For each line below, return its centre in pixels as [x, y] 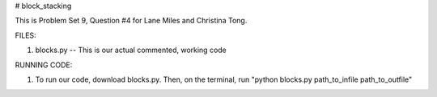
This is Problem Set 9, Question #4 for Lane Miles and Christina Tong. [131, 21]
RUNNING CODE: [44, 65]
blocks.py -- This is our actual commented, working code [131, 50]
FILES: [25, 35]
